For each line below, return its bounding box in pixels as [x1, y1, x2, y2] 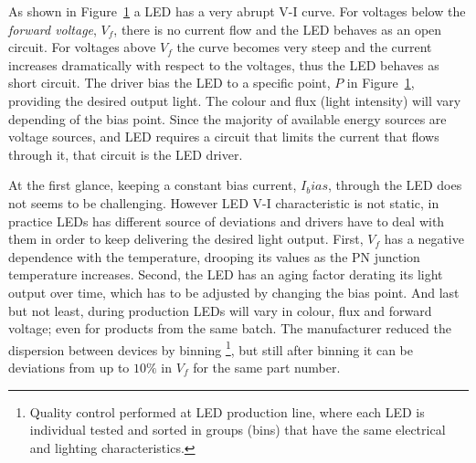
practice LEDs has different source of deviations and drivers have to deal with [8, 211, 445, 230]
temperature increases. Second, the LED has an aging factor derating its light [8, 265, 443, 284]
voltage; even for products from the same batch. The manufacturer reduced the [8, 319, 451, 338]
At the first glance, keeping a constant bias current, [8, 175, 297, 195]
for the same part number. [193, 357, 341, 376]
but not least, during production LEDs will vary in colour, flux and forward [8, 300, 432, 320]
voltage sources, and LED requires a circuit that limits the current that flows [8, 127, 439, 146]
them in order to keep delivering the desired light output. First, [8, 229, 364, 248]
